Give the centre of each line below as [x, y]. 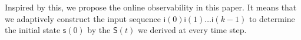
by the [99, 30]
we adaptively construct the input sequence [83, 18]
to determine [272, 18]
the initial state [33, 30]
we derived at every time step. [192, 30]
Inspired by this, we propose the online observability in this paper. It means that [151, 7]
